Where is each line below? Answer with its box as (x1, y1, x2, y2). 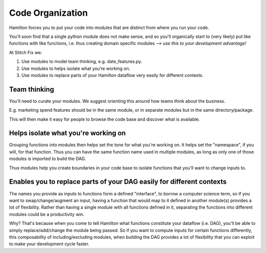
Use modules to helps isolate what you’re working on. (21, 65, 131, 71)
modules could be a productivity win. (9, 211, 85, 217)
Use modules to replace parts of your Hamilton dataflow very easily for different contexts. (21, 72, 204, 78)
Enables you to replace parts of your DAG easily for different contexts (9, 178, 227, 186)
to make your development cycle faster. (9, 241, 90, 247)
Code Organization (9, 7, 88, 18)
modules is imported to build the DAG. (9, 156, 86, 162)
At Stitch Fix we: (9, 49, 42, 55)
